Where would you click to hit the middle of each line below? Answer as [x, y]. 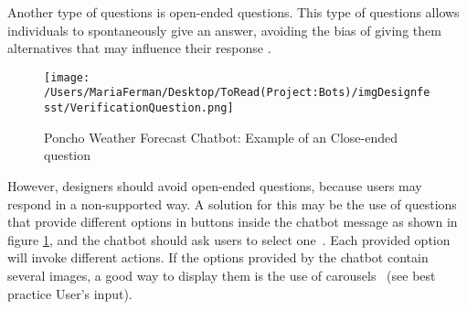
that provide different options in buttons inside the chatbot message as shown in [233, 222]
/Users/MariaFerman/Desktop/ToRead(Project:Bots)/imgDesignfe [237, 93]
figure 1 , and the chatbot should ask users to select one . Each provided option [229, 239]
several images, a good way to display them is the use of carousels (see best [222, 275]
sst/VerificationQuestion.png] [139, 108]
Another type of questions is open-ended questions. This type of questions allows [233, 12]
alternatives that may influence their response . [139, 48]
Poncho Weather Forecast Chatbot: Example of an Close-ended [221, 137]
